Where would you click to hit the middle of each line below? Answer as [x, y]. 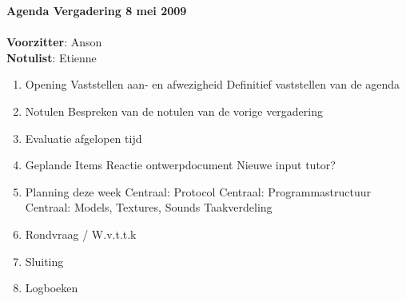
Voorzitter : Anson [54, 42]
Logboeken [52, 288]
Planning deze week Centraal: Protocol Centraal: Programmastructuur [198, 191]
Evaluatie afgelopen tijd [84, 138]
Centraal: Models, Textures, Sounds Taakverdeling [149, 207]
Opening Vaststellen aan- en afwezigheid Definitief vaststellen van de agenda [213, 84]
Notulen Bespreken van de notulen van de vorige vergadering [174, 111]
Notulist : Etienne [52, 57]
